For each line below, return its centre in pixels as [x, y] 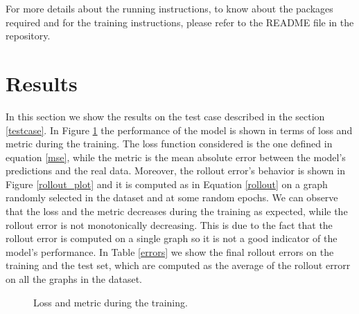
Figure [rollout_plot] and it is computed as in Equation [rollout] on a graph [167, 184]
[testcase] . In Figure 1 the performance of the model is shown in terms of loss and [179, 130]
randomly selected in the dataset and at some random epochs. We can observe [172, 197]
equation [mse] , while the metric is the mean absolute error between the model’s [176, 157]
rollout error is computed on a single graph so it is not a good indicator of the [172, 238]
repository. [28, 36]
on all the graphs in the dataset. [74, 279]
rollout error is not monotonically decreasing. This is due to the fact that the [169, 224]
